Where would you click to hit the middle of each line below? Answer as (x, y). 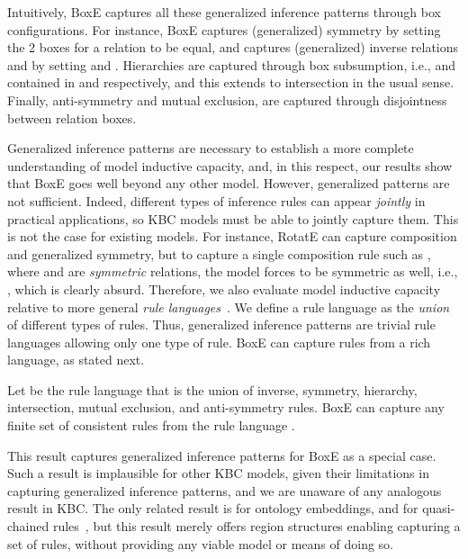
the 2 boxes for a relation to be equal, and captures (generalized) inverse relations (233, 47)
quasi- (439, 508)
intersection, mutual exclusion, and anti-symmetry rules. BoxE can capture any (226, 407)
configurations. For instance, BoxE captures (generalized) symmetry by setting (224, 29)
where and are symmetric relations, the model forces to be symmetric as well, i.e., (233, 271)
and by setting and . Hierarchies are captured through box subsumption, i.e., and (231, 64)
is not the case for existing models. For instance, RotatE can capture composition (232, 236)
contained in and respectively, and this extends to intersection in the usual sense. (231, 82)
